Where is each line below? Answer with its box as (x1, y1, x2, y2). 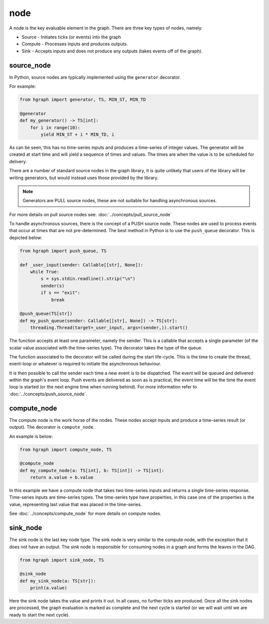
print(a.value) (30, 585, 67, 591)
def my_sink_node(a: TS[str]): (19, 578, 97, 584)
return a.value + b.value (30, 475, 94, 480)
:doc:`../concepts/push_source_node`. (9, 391, 87, 397)
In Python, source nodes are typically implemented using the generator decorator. (9, 74, 181, 80)
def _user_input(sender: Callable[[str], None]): (19, 262, 143, 268)
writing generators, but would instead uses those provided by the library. (9, 175, 159, 181)
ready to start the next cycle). (9, 612, 70, 618)
